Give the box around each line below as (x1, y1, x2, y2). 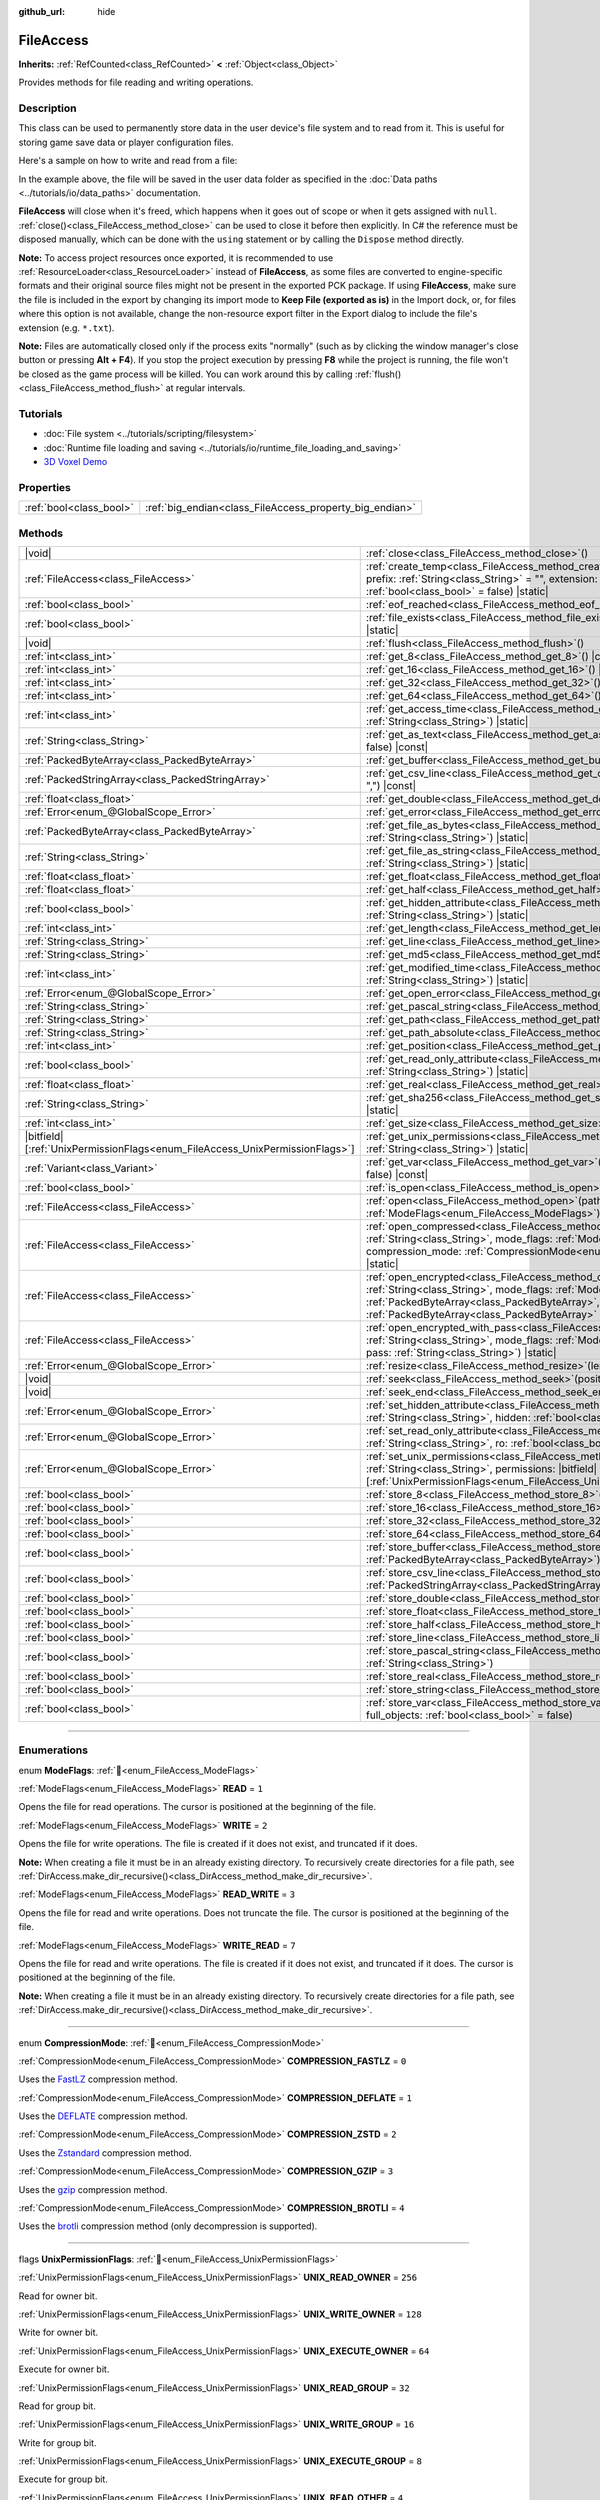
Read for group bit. (18, 2400, 97, 2412)
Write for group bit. (18, 2436, 97, 2449)
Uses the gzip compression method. (18, 2183, 168, 2195)
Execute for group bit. (18, 2473, 109, 2485)
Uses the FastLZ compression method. (18, 2073, 179, 2085)
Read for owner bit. (18, 2290, 98, 2302)
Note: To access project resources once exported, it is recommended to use (18, 251, 334, 264)
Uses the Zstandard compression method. (18, 2146, 192, 2159)
